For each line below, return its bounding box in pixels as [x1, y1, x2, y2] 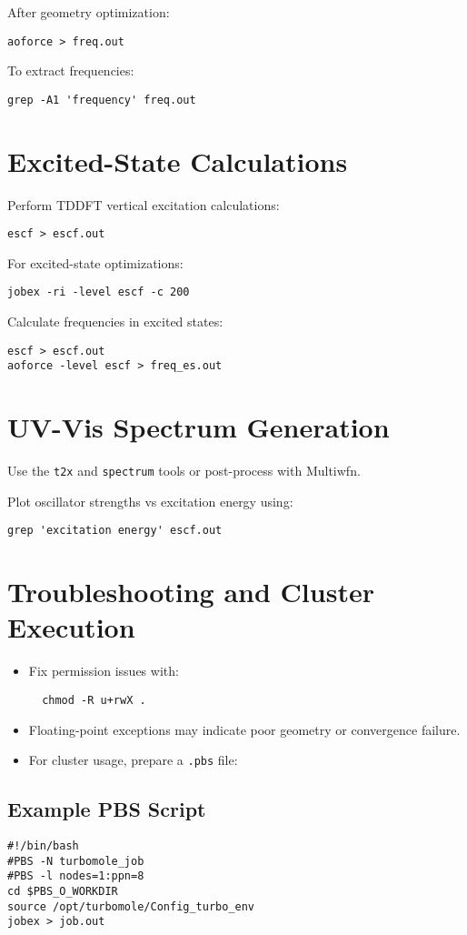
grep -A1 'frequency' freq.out [7, 93, 196, 106]
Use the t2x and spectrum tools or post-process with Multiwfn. [7, 461, 361, 480]
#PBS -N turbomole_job [7, 854, 144, 868]
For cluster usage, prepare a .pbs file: [28, 750, 238, 769]
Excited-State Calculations [7, 142, 348, 179]
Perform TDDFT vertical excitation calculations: [7, 195, 280, 214]
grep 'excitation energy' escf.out [7, 524, 223, 538]
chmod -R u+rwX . [42, 693, 146, 707]
